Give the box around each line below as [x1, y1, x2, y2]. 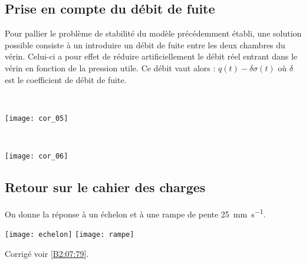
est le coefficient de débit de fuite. [5, 73, 127, 85]
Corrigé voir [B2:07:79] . [5, 247, 89, 259]
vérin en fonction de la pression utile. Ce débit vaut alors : [5, 61, 216, 74]
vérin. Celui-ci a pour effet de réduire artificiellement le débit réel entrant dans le [5, 50, 298, 62]
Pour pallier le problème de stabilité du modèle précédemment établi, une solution [5, 27, 302, 39]
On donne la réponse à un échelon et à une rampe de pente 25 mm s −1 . [5, 206, 266, 220]
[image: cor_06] [5, 152, 68, 161]
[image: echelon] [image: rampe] [5, 230, 134, 239]
